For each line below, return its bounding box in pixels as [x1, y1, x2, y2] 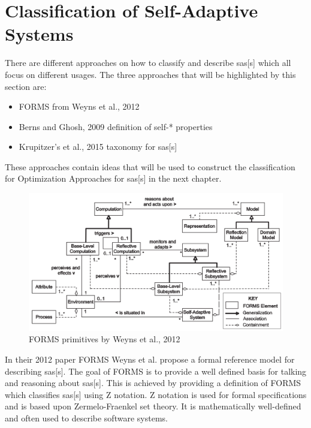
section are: [5, 80, 47, 92]
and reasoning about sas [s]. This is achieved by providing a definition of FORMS [5, 376, 301, 389]
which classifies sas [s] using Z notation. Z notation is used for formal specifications [5, 388, 307, 400]
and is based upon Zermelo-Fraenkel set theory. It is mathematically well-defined [5, 400, 301, 412]
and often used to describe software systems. [5, 412, 168, 424]
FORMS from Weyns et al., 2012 [19, 100, 140, 113]
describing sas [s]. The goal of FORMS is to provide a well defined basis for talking [5, 364, 307, 377]
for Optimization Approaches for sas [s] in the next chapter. [5, 172, 222, 185]
